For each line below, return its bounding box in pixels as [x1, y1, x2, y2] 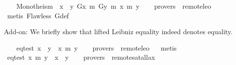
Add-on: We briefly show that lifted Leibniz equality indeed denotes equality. [4, 26, 233, 37]
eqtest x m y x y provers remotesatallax [7, 52, 155, 62]
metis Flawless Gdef [7, 10, 69, 20]
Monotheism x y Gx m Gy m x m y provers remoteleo [16, 1, 211, 11]
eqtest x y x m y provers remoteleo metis [16, 42, 177, 52]
